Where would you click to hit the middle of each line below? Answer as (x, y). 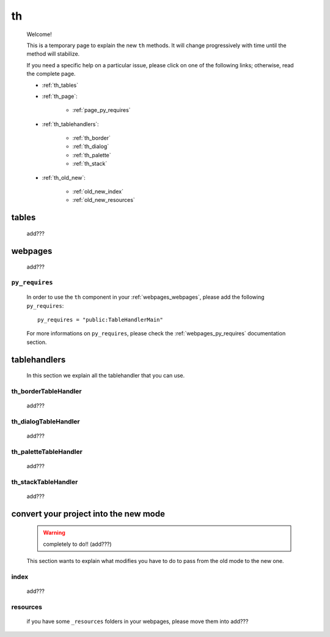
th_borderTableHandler (46, 391)
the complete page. (51, 74)
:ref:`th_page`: (60, 96)
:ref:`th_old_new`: (64, 177)
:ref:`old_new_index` (98, 192)
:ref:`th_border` (92, 138)
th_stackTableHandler (45, 482)
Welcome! (39, 34)
